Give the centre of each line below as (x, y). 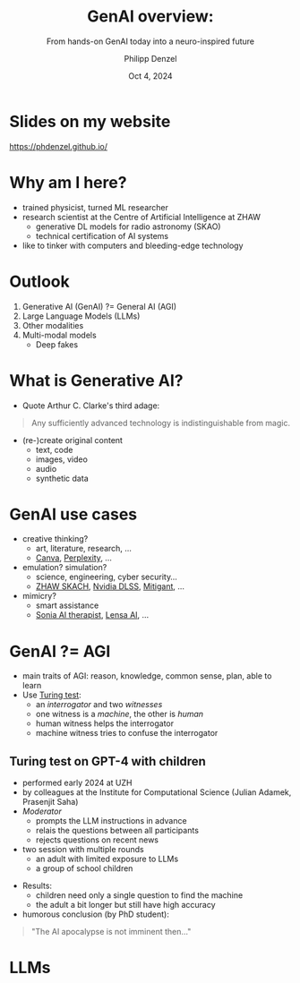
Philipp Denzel (150, 58)
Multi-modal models (59, 335)
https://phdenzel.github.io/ (59, 146)
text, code (54, 449)
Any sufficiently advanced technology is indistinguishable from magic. (161, 423)
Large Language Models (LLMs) (81, 316)
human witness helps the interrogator (105, 723)
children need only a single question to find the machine (139, 895)
